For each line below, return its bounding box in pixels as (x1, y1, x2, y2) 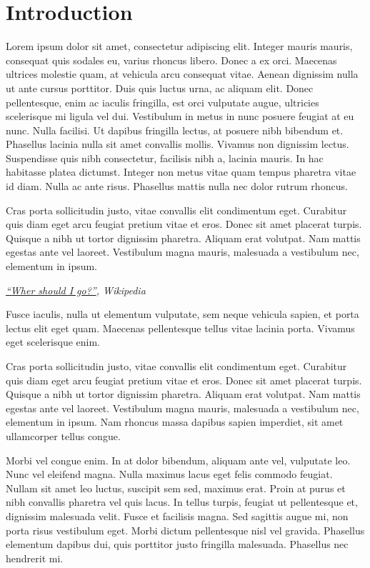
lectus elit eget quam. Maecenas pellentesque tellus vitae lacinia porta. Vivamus (6, 320, 355, 335)
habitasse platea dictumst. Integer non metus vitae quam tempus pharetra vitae (6, 164, 356, 179)
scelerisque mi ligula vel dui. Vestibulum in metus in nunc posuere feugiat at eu (6, 109, 354, 124)
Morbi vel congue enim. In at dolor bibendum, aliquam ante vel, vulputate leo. (6, 452, 351, 467)
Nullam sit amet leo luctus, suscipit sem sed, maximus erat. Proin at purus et (6, 480, 346, 495)
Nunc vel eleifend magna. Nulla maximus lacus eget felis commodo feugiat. (6, 467, 333, 482)
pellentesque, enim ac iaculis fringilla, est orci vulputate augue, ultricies (6, 94, 319, 109)
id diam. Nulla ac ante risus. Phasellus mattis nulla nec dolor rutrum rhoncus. (6, 179, 348, 194)
